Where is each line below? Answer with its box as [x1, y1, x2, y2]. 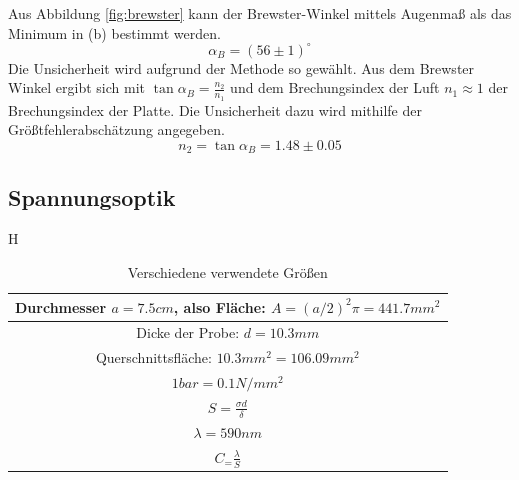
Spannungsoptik [8, 181, 176, 212]
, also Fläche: [173, 296, 266, 317]
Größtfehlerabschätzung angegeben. [8, 119, 225, 140]
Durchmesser [15, 296, 107, 317]
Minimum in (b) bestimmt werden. [8, 22, 221, 43]
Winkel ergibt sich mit [8, 77, 146, 98]
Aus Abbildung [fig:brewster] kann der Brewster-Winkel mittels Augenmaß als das [8, 3, 512, 23]
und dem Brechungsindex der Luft [230, 77, 440, 98]
